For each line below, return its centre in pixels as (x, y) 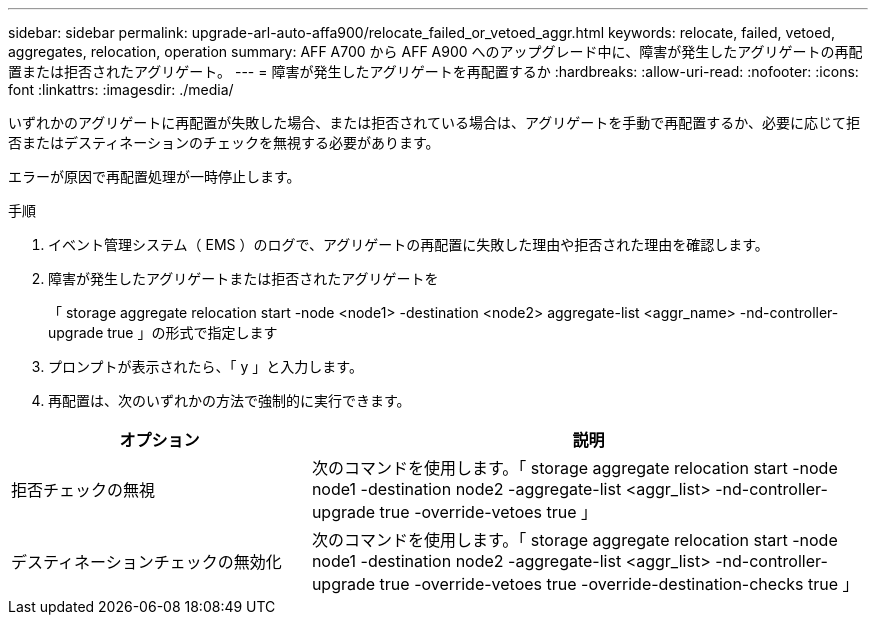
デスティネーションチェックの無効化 (146, 562)
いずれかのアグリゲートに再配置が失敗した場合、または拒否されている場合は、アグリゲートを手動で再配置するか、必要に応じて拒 (434, 122)
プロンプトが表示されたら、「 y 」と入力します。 (205, 366)
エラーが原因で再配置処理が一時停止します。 (154, 176)
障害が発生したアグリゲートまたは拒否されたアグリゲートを (243, 278)
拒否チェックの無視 (83, 490)
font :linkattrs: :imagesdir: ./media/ (121, 89)
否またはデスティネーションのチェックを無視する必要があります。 (224, 142)
